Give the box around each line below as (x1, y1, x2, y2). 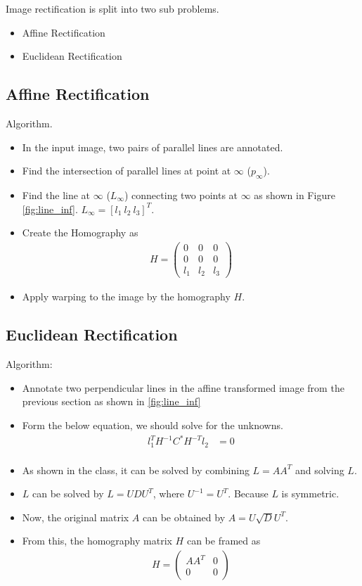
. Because (228, 486, 269, 501)
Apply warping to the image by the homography (22, 289, 231, 304)
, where (153, 486, 185, 501)
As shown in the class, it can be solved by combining (22, 462, 250, 477)
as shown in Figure (254, 187, 335, 202)
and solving (295, 462, 344, 477)
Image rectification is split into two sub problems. (6, 1, 219, 15)
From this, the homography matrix (22, 533, 172, 548)
